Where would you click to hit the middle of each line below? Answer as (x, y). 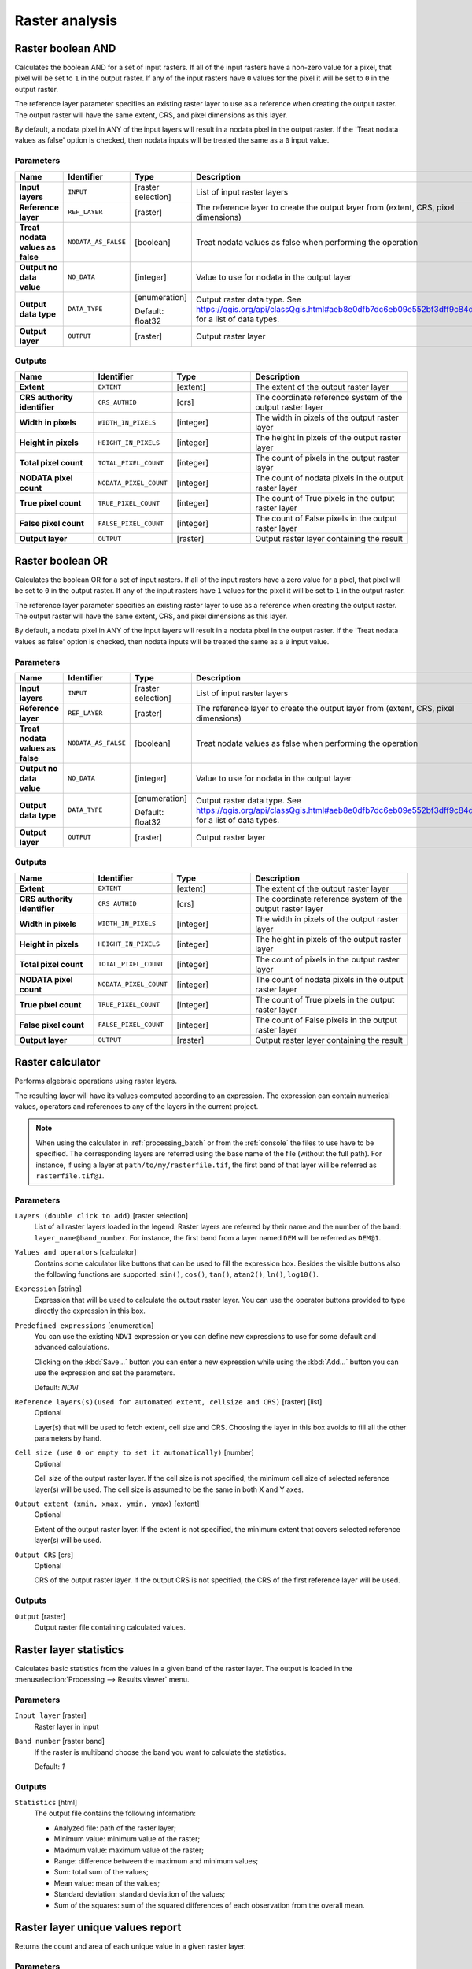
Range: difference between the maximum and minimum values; (156, 1861)
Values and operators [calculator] (76, 1252)
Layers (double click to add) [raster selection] (101, 1216)
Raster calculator (57, 1062)
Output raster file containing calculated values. (110, 1627)
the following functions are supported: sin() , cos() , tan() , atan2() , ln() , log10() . (176, 1274)
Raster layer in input (66, 1726)
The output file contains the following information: (115, 1813)
